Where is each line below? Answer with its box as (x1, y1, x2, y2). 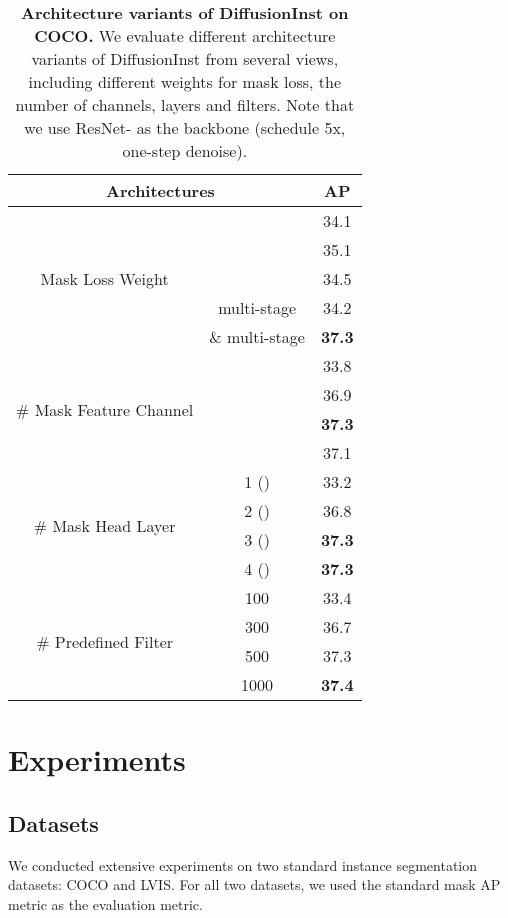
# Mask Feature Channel (16, 397, 194, 421)
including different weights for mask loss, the (28, 70, 342, 93)
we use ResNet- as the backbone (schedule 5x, (24, 116, 346, 139)
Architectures (105, 179, 215, 202)
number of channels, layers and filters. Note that (15, 93, 355, 116)
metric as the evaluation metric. (8, 893, 203, 914)
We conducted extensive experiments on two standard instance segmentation (8, 854, 478, 875)
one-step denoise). (122, 139, 248, 162)
